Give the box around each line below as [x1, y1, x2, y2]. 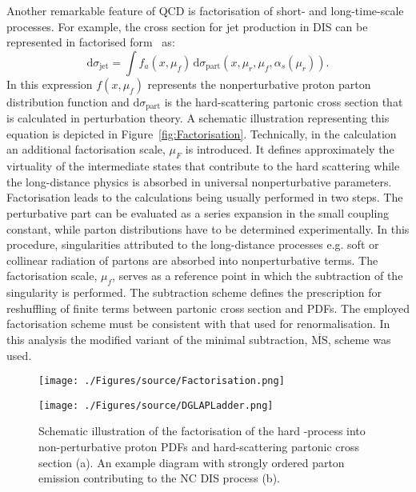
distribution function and [6, 93, 130, 110]
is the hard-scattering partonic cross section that [164, 93, 403, 110]
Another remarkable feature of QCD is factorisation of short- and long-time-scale [6, 2, 404, 18]
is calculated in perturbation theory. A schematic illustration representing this [6, 110, 390, 126]
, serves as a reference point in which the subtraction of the [112, 267, 403, 284]
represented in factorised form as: [6, 34, 175, 50]
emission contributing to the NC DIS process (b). [38, 470, 280, 486]
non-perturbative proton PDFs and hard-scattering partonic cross [38, 438, 360, 455]
